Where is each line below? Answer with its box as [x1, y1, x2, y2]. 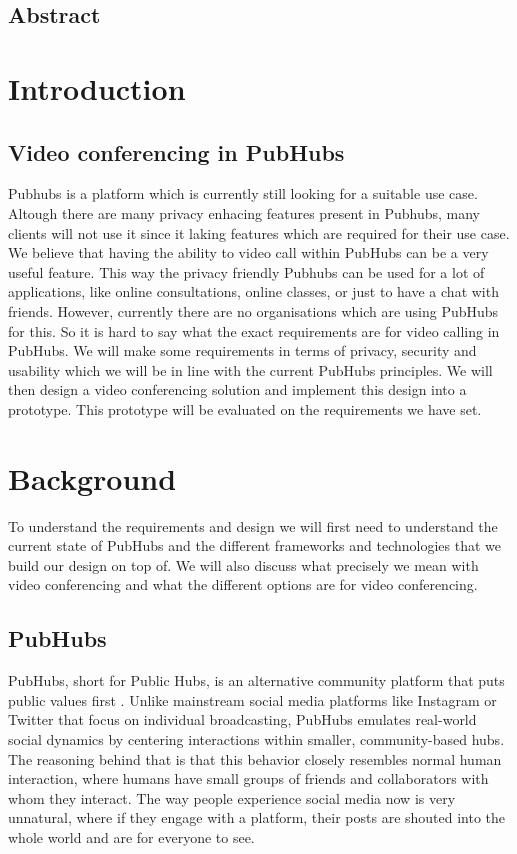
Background [8, 457, 177, 498]
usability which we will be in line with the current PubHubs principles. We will [8, 359, 493, 380]
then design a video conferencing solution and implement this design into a [8, 379, 467, 400]
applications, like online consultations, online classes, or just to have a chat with [8, 281, 499, 302]
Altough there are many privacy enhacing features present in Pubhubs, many [8, 202, 480, 223]
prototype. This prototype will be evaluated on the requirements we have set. [8, 398, 482, 419]
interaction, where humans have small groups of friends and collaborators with [8, 768, 489, 789]
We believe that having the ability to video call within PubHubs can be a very [8, 242, 489, 263]
